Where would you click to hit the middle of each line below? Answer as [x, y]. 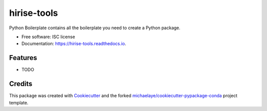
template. [19, 103]
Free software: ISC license [48, 37]
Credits [21, 84]
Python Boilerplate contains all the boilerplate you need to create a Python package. [95, 28]
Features [23, 58]
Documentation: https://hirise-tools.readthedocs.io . [74, 44]
